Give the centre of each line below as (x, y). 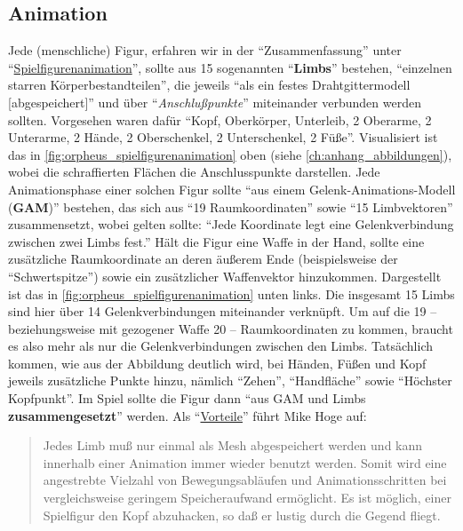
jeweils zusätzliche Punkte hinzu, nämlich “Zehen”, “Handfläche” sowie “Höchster (230, 380)
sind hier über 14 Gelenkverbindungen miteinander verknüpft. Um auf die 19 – (223, 311)
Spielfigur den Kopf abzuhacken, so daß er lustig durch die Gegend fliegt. (242, 515)
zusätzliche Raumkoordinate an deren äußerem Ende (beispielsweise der (203, 259)
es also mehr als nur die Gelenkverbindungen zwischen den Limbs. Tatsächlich (221, 346)
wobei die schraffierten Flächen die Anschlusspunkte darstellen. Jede (194, 172)
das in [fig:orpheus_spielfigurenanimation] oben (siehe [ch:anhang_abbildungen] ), (230, 154)
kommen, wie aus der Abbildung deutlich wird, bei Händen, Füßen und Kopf (217, 363)
